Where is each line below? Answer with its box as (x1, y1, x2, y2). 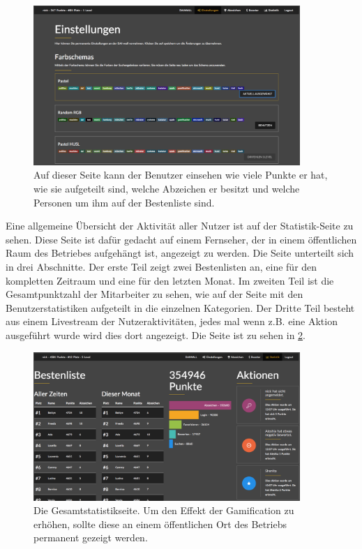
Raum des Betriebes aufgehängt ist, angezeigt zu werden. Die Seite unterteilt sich (6, 246, 354, 260)
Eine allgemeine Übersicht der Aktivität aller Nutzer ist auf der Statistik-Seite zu (6, 218, 354, 233)
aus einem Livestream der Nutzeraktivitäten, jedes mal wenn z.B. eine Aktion (6, 314, 338, 329)
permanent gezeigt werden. (33, 530, 148, 545)
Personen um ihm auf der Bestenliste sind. (33, 195, 215, 209)
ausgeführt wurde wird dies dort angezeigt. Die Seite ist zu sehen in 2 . (6, 327, 306, 342)
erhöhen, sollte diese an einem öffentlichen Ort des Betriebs (33, 516, 287, 531)
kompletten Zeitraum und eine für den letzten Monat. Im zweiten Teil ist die (6, 273, 334, 287)
